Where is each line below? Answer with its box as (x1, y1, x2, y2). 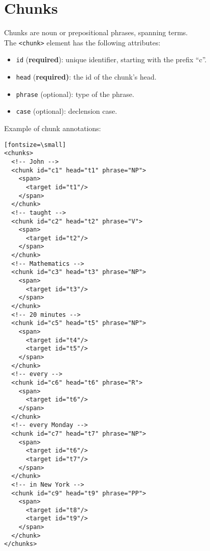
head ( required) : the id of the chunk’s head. (16, 71, 157, 82)
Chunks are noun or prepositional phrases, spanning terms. (4, 27, 188, 38)
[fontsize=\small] (4, 141, 66, 148)
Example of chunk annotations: (4, 123, 101, 133)
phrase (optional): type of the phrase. (16, 88, 134, 99)
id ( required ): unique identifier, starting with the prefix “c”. (16, 54, 207, 65)
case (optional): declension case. (16, 106, 117, 116)
